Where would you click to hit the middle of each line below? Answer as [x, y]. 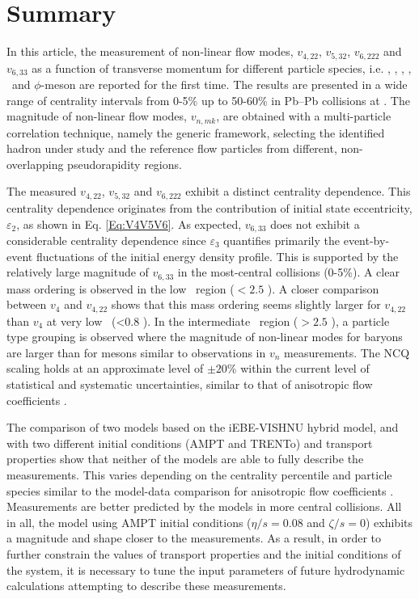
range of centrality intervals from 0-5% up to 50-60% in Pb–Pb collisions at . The [208, 100]
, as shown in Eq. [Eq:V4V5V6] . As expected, [129, 224]
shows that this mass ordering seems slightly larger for [246, 304]
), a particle [360, 321]
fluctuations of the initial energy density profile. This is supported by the [217, 256]
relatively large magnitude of [78, 272]
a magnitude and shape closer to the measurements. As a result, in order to [194, 538]
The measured [42, 191]
